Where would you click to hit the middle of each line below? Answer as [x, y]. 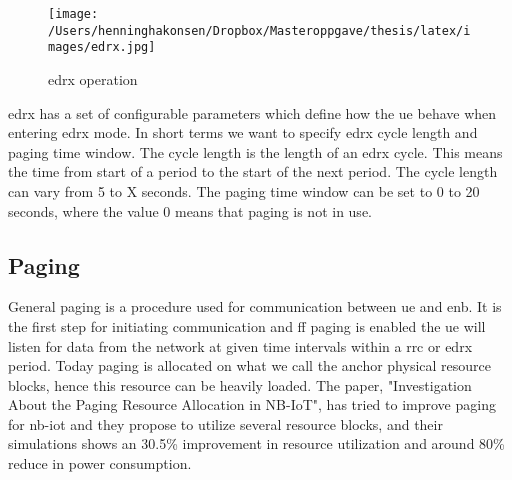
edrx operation [93, 78]
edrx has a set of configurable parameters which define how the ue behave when [252, 112]
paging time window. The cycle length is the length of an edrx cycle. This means [255, 151]
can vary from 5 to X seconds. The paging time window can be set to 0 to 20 [244, 190]
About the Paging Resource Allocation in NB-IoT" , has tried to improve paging [252, 404]
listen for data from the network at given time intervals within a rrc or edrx [240, 345]
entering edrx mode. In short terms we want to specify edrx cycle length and [243, 132]
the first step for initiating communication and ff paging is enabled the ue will [247, 325]
